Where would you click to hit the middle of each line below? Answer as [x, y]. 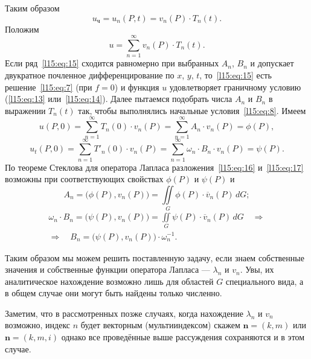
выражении [25, 110]
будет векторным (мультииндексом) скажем [160, 325]
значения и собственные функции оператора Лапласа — [107, 269]
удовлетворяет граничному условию [235, 87]
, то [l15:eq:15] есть [236, 75]
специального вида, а [265, 281]
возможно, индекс [38, 325]
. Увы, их [257, 269]
